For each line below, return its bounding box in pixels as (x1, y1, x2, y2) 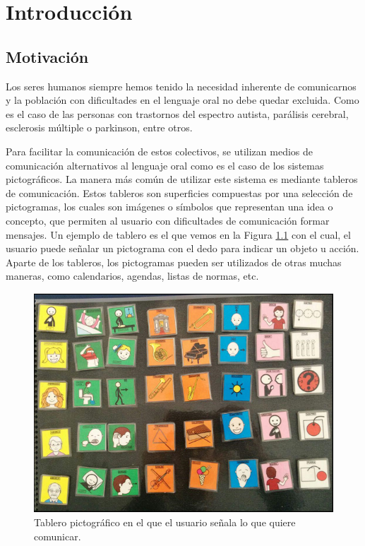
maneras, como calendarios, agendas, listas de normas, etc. (6, 268, 259, 283)
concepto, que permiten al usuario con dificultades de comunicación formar (6, 213, 330, 227)
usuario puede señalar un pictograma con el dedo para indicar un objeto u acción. (6, 241, 359, 256)
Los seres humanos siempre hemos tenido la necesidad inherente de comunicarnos (6, 78, 357, 93)
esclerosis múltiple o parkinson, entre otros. (6, 120, 193, 135)
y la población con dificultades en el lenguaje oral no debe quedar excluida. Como (6, 93, 359, 107)
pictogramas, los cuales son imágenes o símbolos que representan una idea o (6, 199, 333, 214)
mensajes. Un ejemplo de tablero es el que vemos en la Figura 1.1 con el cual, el (6, 227, 351, 242)
